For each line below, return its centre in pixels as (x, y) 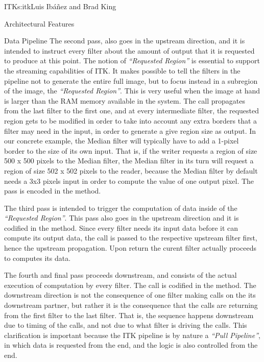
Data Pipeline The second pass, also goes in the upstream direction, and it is (125, 41)
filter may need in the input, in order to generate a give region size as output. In (130, 130)
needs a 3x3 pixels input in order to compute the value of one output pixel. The (129, 180)
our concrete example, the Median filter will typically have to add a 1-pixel (122, 141)
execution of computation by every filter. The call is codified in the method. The (130, 285)
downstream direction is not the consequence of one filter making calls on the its (130, 295)
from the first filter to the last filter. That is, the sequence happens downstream (129, 315)
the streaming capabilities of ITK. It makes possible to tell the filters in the (122, 70)
